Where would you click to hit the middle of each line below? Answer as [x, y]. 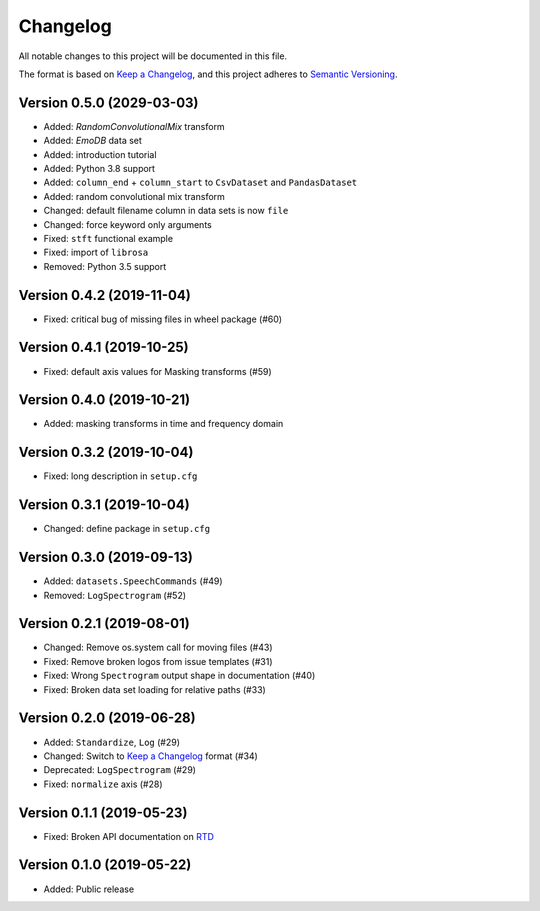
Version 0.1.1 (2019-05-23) [103, 812]
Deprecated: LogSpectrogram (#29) [120, 770]
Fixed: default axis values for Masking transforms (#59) [157, 371]
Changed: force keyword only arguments [127, 224]
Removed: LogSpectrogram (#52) [115, 595]
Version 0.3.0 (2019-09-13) [106, 557]
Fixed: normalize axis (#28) [103, 784]
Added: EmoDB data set [92, 141]
